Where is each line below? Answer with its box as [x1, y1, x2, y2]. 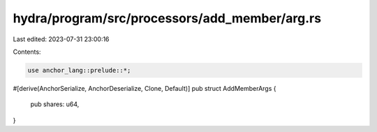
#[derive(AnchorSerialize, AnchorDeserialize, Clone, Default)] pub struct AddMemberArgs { [13, 84, 276, 92]
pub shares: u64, [30, 100, 80, 108]
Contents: [13, 47, 41, 56]
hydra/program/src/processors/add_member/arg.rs [13, 10, 321, 26]
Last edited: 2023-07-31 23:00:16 [13, 35, 110, 43]
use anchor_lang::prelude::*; [27, 66, 131, 74]
